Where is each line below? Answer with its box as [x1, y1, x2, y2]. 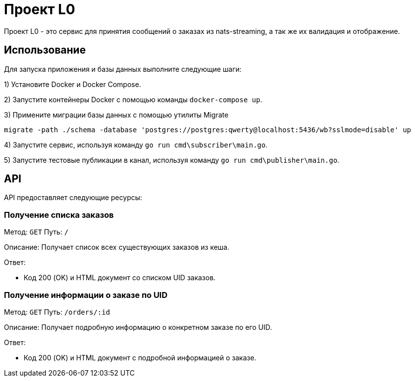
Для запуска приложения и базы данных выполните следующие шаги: [4, 64, 242, 73]
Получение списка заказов [4, 209, 114, 220]
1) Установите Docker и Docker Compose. [4, 80, 141, 88]
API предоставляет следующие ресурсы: [4, 193, 142, 202]
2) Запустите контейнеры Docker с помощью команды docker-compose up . [4, 95, 262, 104]
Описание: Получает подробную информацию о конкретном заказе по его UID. [4, 322, 272, 331]
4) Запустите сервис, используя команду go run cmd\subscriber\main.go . [4, 140, 268, 149]
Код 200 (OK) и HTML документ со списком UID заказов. [24, 273, 216, 282]
